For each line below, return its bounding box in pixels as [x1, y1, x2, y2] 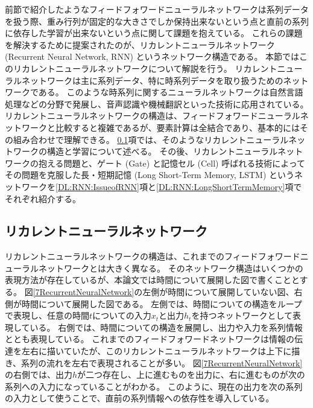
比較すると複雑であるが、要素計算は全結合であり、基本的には [55, 121, 300, 133]
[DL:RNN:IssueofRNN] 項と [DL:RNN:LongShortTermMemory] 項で [55, 180, 302, 193]
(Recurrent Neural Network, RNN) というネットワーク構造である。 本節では [5, 50, 300, 63]
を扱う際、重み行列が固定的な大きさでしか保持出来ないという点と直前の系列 [5, 14, 309, 27]
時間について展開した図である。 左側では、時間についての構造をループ [21, 297, 302, 310]
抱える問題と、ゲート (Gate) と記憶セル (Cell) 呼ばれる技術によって [38, 156, 306, 169]
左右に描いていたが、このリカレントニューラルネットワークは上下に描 [21, 345, 300, 357]
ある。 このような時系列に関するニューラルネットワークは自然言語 [38, 86, 303, 98]
